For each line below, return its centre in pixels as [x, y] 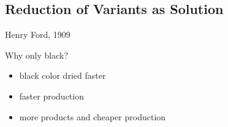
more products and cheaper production [93, 116]
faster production [51, 96]
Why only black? [37, 55]
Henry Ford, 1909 [38, 34]
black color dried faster [63, 75]
